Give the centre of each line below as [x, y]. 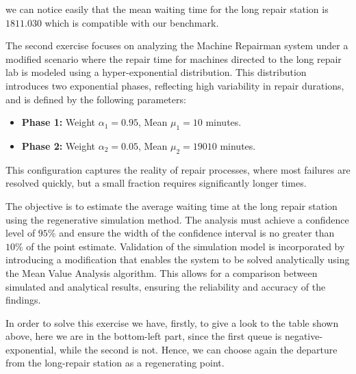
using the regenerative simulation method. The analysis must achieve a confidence [177, 219]
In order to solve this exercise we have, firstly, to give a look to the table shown [172, 322]
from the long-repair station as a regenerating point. [115, 363]
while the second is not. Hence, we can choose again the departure [198, 349]
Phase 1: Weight [59, 122]
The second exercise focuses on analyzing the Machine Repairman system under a [177, 45]
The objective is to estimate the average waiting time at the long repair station [171, 205]
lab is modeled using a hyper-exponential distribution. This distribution [156, 72]
